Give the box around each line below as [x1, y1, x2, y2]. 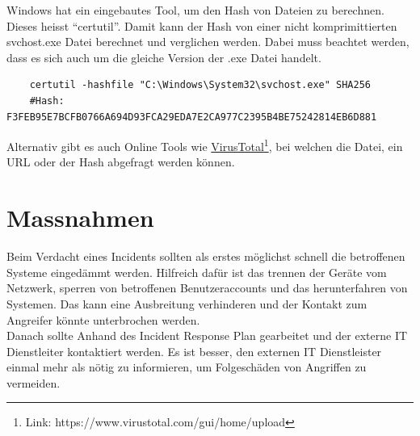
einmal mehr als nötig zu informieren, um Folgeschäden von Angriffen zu [6, 358, 367, 375]
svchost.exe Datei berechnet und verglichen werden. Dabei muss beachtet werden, [6, 33, 409, 50]
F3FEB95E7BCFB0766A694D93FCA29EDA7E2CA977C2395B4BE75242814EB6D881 [6, 111, 377, 123]
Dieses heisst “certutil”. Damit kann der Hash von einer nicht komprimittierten [6, 17, 397, 34]
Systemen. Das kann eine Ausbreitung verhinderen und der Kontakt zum [6, 295, 367, 312]
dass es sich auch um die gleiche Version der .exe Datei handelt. [6, 48, 321, 65]
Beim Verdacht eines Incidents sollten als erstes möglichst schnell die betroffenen [6, 248, 405, 265]
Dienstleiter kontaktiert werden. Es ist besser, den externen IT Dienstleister [6, 342, 382, 359]
